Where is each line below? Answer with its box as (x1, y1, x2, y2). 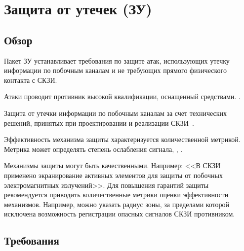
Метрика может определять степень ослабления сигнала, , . (4, 143, 183, 154)
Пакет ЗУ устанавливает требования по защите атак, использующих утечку (4, 55, 230, 66)
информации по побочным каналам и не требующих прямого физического (4, 65, 227, 75)
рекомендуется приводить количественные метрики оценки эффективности (4, 189, 229, 200)
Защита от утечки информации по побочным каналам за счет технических (4, 108, 227, 118)
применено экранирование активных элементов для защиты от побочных (4, 170, 223, 180)
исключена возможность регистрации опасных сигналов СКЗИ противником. (4, 209, 235, 219)
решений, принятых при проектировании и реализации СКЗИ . (4, 117, 194, 128)
